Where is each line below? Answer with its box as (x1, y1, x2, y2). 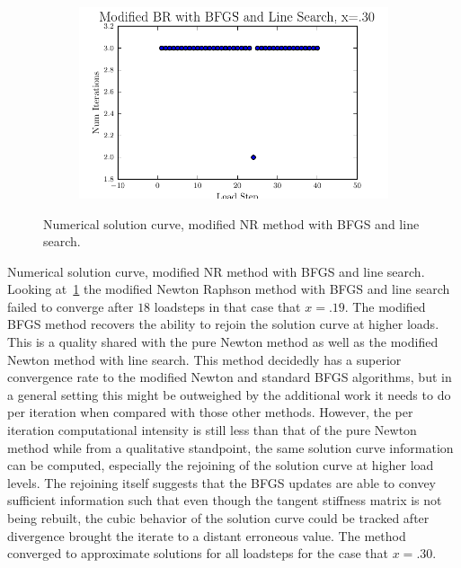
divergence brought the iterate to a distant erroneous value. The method (7, 526, 406, 545)
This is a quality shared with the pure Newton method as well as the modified (7, 333, 439, 351)
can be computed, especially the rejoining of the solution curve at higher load (7, 456, 434, 475)
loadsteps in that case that (154, 297, 301, 315)
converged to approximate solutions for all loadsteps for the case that (7, 544, 389, 563)
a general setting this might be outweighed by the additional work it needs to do (7, 385, 451, 404)
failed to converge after (7, 297, 134, 315)
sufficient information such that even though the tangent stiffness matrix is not (7, 491, 442, 510)
